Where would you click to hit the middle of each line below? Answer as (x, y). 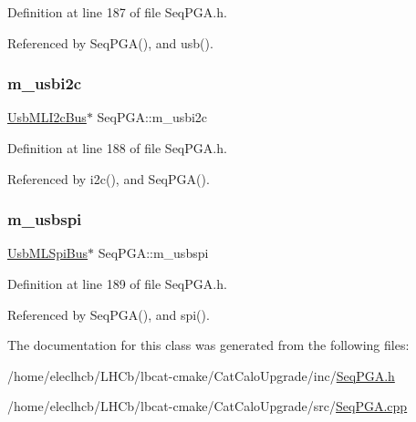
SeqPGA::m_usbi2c (152, 117)
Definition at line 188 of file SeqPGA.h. (117, 148)
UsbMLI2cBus (47, 117)
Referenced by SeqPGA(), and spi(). (109, 314)
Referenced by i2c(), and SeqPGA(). (109, 178)
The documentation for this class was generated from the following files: (208, 345)
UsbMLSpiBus (48, 253)
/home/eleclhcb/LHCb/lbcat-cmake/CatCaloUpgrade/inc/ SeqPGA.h (201, 375)
